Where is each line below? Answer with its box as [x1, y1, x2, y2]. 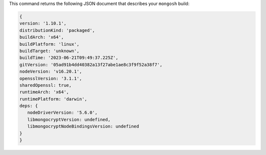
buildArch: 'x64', [19, 34, 64, 40]
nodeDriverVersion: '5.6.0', [27, 110, 98, 115]
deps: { [19, 103, 38, 109]
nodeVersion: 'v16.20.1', [19, 69, 82, 75]
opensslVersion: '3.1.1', [19, 76, 82, 81]
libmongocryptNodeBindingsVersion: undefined [27, 124, 139, 129]
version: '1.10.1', [19, 21, 66, 26]
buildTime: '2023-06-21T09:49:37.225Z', [19, 55, 118, 61]
